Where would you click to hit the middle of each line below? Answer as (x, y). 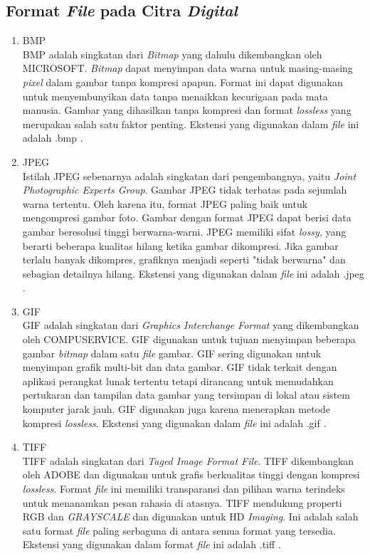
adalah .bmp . (53, 138)
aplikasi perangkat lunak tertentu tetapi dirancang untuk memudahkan (178, 381)
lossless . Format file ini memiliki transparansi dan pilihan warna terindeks (184, 489)
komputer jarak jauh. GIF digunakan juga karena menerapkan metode (176, 409)
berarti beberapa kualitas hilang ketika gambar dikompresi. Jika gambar (180, 245)
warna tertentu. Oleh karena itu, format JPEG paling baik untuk (165, 203)
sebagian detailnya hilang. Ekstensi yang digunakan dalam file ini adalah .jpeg (193, 273)
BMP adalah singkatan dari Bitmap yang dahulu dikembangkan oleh (172, 54)
